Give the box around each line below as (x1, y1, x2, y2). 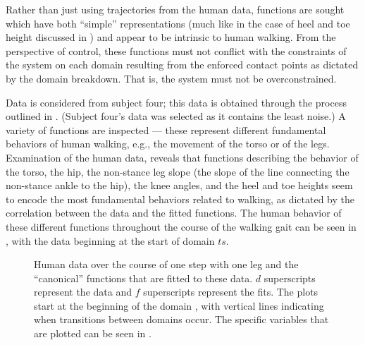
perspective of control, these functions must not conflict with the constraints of (6, 43, 347, 58)
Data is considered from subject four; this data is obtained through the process (6, 95, 347, 109)
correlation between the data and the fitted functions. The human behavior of (6, 205, 342, 220)
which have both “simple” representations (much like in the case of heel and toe (6, 16, 350, 30)
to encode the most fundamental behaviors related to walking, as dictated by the (6, 191, 354, 206)
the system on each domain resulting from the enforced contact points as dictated (6, 57, 359, 72)
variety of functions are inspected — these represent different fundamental (6, 122, 326, 137)
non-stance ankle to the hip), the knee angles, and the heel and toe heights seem (6, 178, 353, 193)
